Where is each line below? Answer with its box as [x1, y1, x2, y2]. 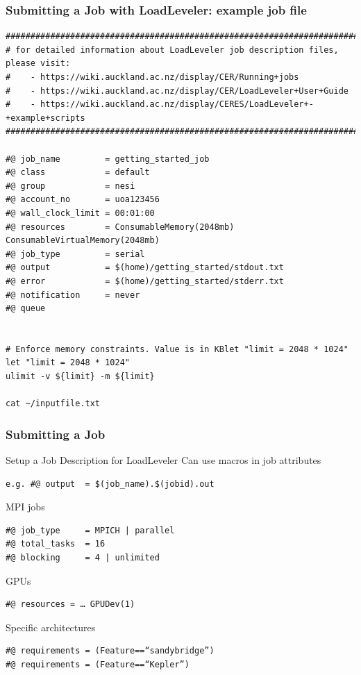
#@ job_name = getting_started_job [6, 153, 210, 164]
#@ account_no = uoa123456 [6, 194, 160, 205]
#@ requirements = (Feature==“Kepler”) [6, 660, 190, 669]
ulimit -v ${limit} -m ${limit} [6, 372, 155, 382]
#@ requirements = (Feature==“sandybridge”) [6, 646, 215, 656]
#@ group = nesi [6, 181, 135, 191]
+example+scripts [6, 112, 85, 123]
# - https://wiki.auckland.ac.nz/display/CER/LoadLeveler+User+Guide [6, 85, 349, 96]
